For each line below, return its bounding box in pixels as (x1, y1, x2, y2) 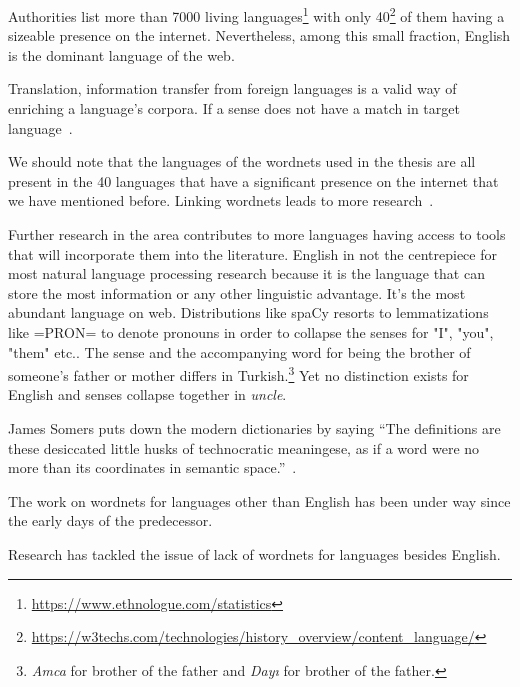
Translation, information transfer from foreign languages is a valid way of (8, 78, 457, 99)
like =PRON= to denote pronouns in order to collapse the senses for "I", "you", (8, 321, 494, 342)
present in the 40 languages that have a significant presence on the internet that (8, 170, 499, 191)
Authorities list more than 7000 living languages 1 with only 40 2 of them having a (8, 3, 505, 26)
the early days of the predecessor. (8, 510, 213, 531)
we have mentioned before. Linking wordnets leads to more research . (8, 190, 434, 211)
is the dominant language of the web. (8, 44, 235, 65)
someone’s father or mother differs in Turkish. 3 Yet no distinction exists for (8, 362, 469, 385)
